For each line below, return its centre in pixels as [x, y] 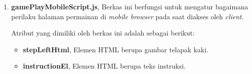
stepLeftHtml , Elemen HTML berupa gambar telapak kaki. [116, 49]
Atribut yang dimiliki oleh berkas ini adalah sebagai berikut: [103, 33]
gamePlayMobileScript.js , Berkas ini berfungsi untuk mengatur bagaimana [129, 6]
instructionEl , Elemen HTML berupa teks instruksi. [104, 66]
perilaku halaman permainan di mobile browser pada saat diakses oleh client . [127, 16]
